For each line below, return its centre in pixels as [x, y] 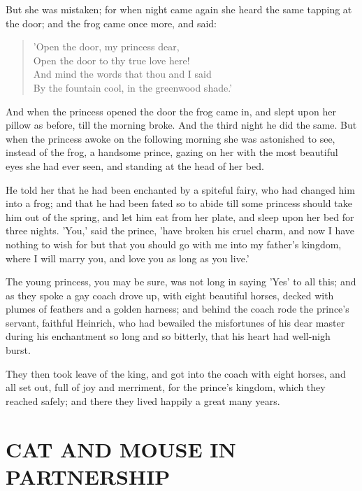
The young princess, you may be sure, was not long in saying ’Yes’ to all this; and [181, 282]
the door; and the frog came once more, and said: [111, 23]
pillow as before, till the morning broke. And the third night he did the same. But [181, 125]
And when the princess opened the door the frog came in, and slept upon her [171, 111]
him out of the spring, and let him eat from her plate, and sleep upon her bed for [180, 216]
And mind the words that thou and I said [122, 74]
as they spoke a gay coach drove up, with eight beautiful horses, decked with [170, 295]
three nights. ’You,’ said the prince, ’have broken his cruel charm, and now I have [180, 230]
